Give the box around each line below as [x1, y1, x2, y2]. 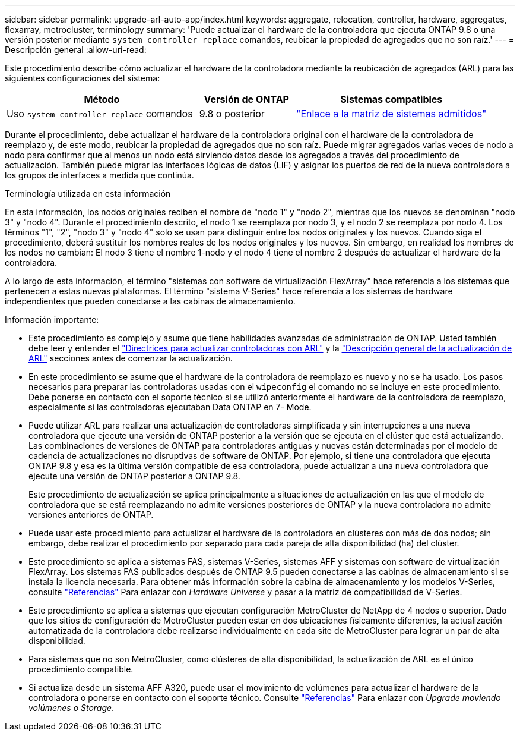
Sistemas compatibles [340, 93, 443, 105]
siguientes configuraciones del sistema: [5, 73, 160, 83]
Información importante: [5, 314, 99, 325]
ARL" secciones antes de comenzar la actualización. [28, 353, 233, 363]
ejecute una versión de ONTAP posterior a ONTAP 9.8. [28, 471, 240, 481]
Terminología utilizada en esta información [5, 188, 171, 199]
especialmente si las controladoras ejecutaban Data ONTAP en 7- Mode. [28, 402, 312, 412]
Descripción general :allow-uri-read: [5, 45, 147, 55]
